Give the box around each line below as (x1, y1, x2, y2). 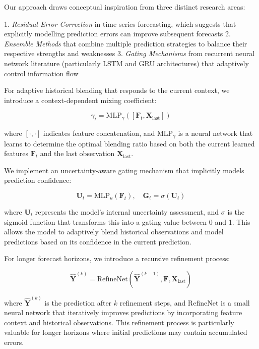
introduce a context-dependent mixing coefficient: (4, 94, 157, 105)
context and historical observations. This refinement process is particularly (4, 317, 234, 327)
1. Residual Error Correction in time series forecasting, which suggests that (4, 18, 236, 29)
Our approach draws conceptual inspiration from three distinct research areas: (4, 2, 245, 12)
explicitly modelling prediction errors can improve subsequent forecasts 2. (4, 28, 231, 39)
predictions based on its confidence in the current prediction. (4, 236, 191, 246)
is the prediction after (44, 297, 112, 308)
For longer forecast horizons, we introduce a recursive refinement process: (4, 253, 230, 264)
